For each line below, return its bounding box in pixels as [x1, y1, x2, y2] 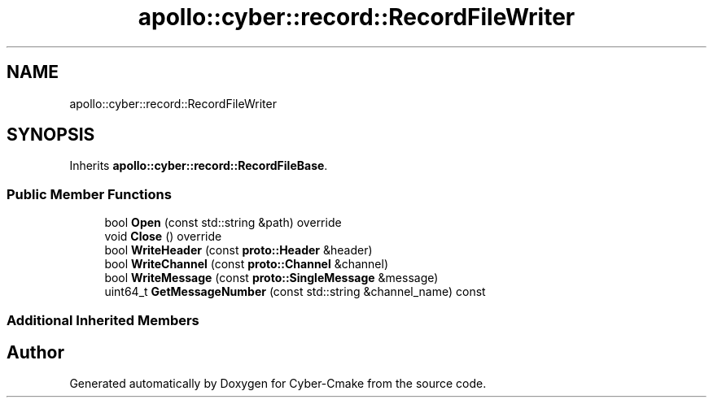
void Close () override [104, 229, 222, 244]
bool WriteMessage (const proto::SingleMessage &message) [104, 271, 439, 285]
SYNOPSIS [7, 124, 95, 146]
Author [7, 341, 64, 363]
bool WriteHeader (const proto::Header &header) [104, 243, 373, 258]
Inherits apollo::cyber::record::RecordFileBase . [69, 159, 328, 173]
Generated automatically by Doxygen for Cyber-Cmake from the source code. [69, 376, 487, 391]
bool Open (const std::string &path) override [104, 215, 342, 230]
